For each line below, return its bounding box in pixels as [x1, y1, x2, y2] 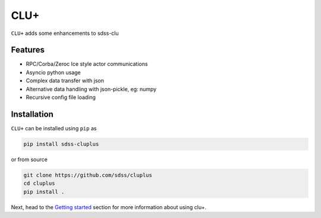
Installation [11, 109, 53, 119]
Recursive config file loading [26, 94, 96, 101]
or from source [11, 156, 48, 163]
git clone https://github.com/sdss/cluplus [23, 172, 153, 178]
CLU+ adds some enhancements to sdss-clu [11, 30, 119, 37]
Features [11, 45, 45, 55]
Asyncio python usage [26, 69, 81, 76]
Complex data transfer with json [26, 77, 104, 84]
